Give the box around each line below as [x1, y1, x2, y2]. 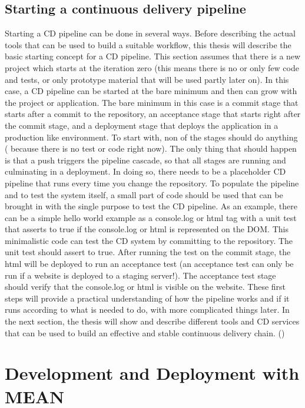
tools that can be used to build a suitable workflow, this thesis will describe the [5, 38, 291, 51]
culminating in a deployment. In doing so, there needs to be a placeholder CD [5, 165, 286, 178]
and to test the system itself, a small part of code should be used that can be [5, 188, 283, 200]
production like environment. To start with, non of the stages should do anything [5, 131, 298, 143]
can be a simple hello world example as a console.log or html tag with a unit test [5, 211, 297, 223]
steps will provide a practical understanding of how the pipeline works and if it [5, 292, 290, 304]
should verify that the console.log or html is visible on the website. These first [5, 280, 286, 293]
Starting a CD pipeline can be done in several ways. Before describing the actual [5, 27, 296, 39]
